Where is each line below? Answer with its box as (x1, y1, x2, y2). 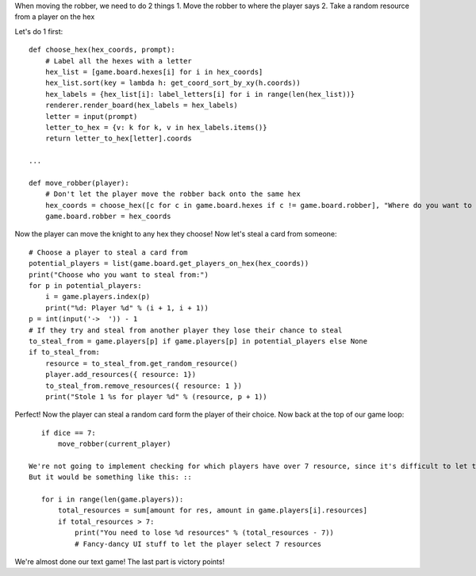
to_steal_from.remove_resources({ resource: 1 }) (44, 381, 242, 390)
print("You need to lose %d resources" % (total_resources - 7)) (74, 528, 335, 537)
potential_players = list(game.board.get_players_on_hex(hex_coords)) (29, 259, 309, 268)
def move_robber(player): (29, 179, 130, 187)
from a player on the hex (14, 12, 95, 21)
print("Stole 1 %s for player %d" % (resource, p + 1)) (44, 392, 267, 401)
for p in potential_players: (29, 281, 142, 290)
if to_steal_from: (29, 348, 101, 357)
